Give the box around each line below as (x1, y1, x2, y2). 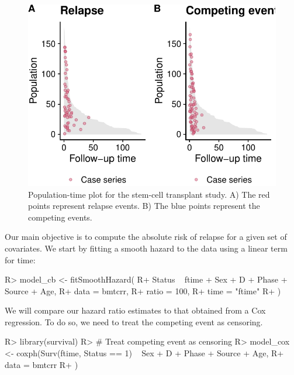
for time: (5, 253, 36, 266)
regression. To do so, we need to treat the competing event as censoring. (5, 315, 263, 328)
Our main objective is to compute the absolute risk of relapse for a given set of (5, 230, 287, 243)
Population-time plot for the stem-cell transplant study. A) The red (28, 188, 270, 200)
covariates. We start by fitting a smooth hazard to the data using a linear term (5, 242, 288, 254)
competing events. (28, 211, 92, 223)
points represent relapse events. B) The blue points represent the (28, 199, 260, 212)
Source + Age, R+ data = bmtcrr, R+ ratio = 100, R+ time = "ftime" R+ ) (5, 284, 281, 297)
